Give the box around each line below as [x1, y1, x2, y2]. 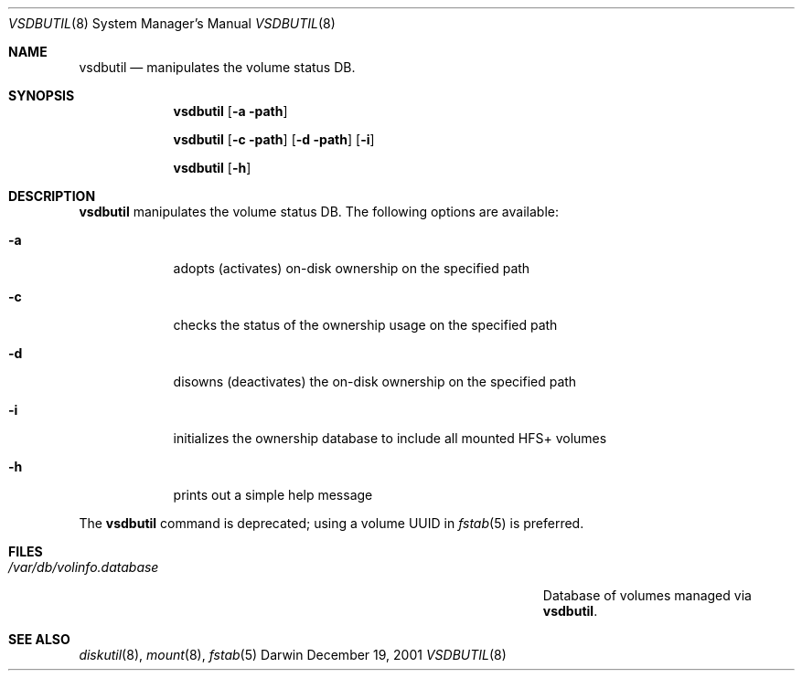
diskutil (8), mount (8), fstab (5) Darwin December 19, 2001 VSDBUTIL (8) [79, 647, 507, 662]
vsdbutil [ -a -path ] [173, 103, 288, 119]
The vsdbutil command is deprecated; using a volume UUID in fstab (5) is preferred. [79, 515, 584, 531]
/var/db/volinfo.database [8, 559, 159, 575]
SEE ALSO [8, 631, 70, 647]
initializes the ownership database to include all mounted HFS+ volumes [173, 430, 607, 446]
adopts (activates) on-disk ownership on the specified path [173, 260, 530, 276]
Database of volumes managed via [542, 588, 752, 603]
